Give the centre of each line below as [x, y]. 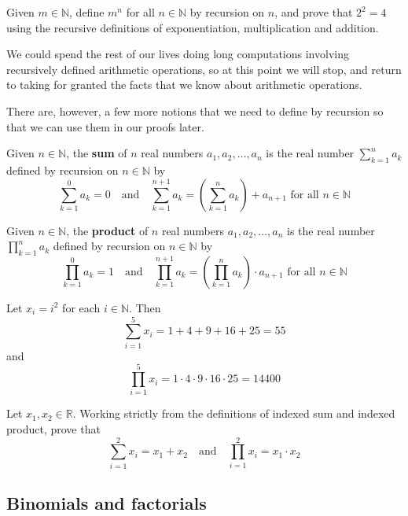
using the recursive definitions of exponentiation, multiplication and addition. [193, 27]
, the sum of [97, 153]
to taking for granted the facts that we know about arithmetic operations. [184, 85]
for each [81, 307]
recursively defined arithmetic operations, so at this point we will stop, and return [204, 69]
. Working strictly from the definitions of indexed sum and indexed [234, 413]
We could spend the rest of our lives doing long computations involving [178, 54]
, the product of [107, 230]
